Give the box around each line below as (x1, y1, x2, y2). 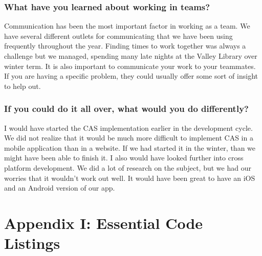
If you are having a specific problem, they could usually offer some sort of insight (4, 71, 258, 81)
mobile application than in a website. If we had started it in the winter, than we (4, 142, 256, 153)
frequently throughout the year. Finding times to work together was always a (4, 40, 246, 51)
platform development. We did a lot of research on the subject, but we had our (4, 162, 251, 173)
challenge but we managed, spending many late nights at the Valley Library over (4, 51, 257, 61)
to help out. (4, 80, 41, 91)
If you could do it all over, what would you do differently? (4, 102, 249, 115)
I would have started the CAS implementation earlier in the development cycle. (4, 122, 253, 133)
